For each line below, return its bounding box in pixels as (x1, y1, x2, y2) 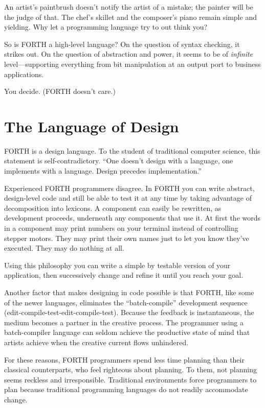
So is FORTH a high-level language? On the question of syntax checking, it (4, 38, 240, 49)
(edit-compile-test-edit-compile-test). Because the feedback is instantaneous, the (4, 307, 254, 318)
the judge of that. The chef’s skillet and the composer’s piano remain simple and (4, 11, 257, 22)
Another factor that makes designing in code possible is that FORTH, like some (4, 287, 254, 297)
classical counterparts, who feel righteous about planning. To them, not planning (4, 364, 257, 375)
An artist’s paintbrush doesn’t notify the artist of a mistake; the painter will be (4, 2, 253, 12)
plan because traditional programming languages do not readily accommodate (4, 384, 248, 395)
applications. (4, 68, 44, 79)
